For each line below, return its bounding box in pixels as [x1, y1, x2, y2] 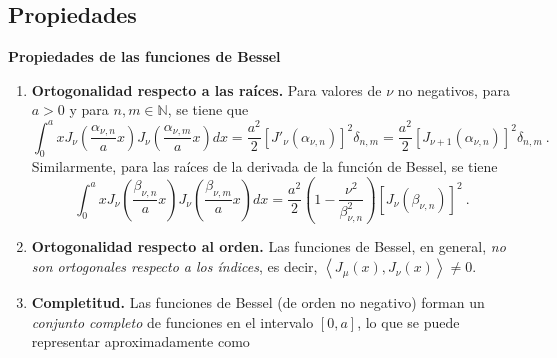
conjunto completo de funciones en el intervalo [31, 311, 314, 332]
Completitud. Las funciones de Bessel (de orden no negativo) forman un [31, 292, 485, 313]
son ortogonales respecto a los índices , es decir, [31, 256, 318, 277]
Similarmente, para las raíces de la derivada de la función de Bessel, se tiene [31, 156, 498, 177]
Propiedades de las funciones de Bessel [8, 46, 281, 67]
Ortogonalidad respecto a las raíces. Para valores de [31, 79, 382, 100]
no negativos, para [397, 79, 510, 100]
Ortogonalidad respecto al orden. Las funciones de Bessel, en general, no [31, 236, 506, 257]
